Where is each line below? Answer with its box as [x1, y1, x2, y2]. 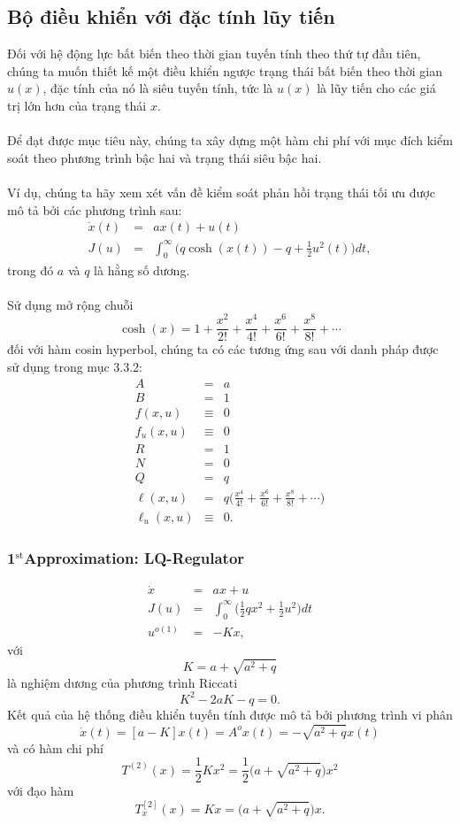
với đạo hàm [7, 782, 74, 800]
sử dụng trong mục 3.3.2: [7, 358, 142, 376]
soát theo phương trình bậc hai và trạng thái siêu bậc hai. [7, 148, 322, 166]
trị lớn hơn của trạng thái [7, 96, 147, 114]
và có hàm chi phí [7, 738, 103, 757]
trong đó [7, 260, 54, 279]
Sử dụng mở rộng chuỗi [7, 295, 134, 313]
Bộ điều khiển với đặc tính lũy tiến [7, 3, 335, 30]
